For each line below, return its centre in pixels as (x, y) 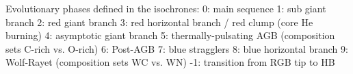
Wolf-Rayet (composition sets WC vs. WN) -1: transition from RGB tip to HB (170, 62)
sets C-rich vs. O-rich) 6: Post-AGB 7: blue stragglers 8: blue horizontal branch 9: (177, 48)
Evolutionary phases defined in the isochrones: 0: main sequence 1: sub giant (166, 8)
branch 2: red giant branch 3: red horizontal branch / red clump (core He (159, 22)
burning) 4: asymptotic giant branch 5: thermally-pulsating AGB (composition (170, 35)
